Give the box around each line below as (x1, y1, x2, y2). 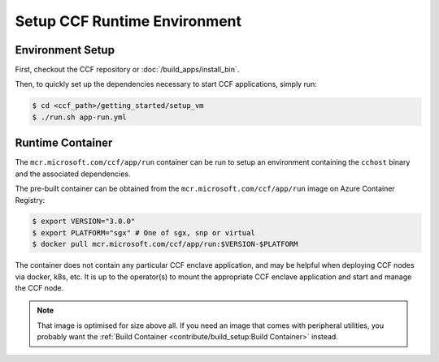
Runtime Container (15, 136, 113, 150)
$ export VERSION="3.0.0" (32, 217, 136, 226)
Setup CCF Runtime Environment (15, 12, 242, 30)
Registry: (15, 195, 46, 205)
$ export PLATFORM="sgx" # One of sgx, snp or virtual (32, 228, 255, 237)
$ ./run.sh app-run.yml (32, 112, 128, 122)
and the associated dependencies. (15, 169, 131, 179)
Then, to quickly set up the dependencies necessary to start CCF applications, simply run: (15, 80, 317, 89)
